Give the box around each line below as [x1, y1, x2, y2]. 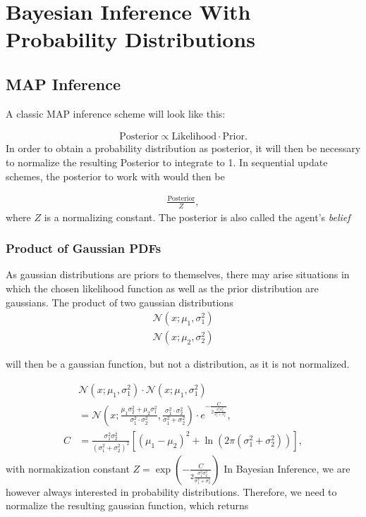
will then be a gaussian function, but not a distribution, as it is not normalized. [6, 356, 350, 371]
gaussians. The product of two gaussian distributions [6, 294, 233, 309]
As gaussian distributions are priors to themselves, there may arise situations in [6, 267, 350, 282]
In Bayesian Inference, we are [224, 461, 350, 475]
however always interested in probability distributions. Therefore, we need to [6, 484, 337, 499]
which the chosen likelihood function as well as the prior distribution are [6, 280, 319, 295]
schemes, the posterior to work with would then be [6, 168, 225, 183]
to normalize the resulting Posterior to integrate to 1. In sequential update [6, 154, 328, 169]
